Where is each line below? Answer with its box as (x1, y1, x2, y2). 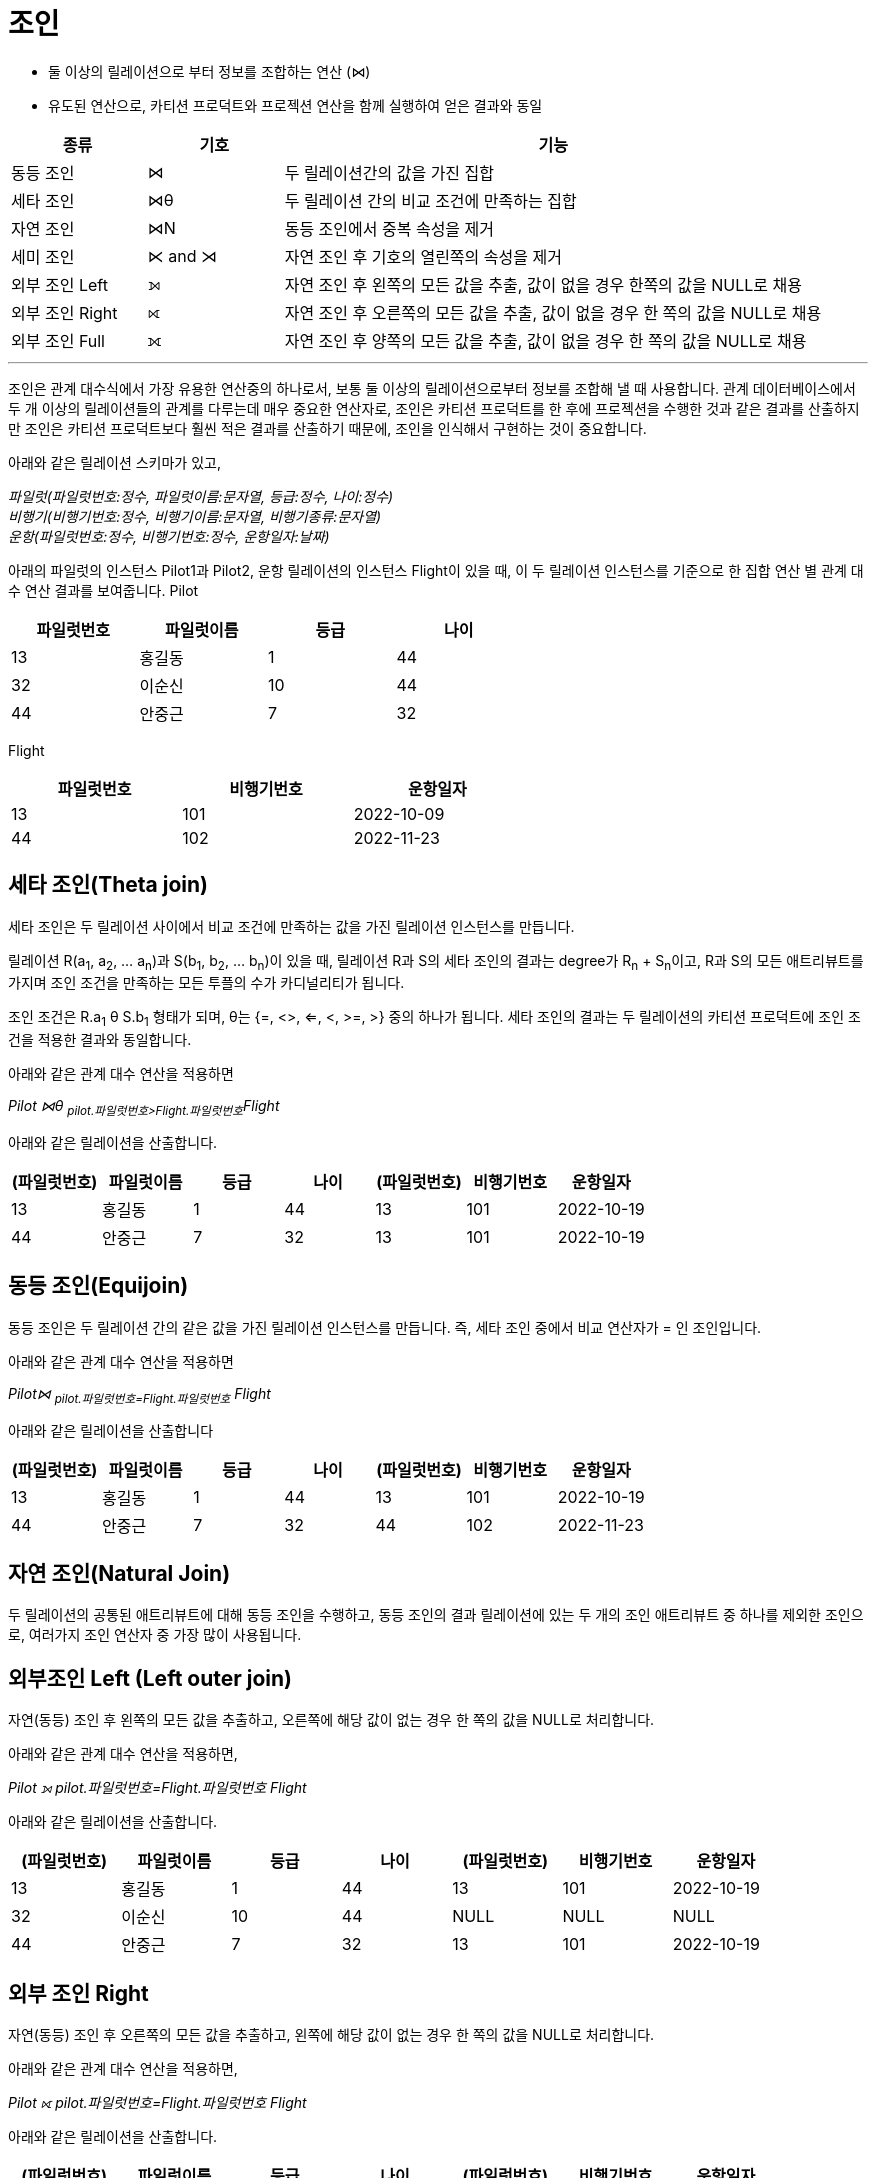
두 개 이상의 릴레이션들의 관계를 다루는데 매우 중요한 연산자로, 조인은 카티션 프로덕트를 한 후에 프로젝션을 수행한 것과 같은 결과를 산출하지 (8, 399, 860, 417)
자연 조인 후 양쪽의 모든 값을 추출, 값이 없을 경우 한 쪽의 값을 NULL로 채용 (284, 330, 807, 351)
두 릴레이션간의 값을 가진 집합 (284, 162, 495, 183)
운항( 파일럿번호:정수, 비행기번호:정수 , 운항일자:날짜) (8, 527, 330, 545)
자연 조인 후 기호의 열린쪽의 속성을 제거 (284, 246, 562, 267)
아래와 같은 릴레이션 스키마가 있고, (8, 453, 221, 471)
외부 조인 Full (11, 330, 105, 351)
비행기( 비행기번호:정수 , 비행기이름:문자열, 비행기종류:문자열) (8, 507, 382, 525)
